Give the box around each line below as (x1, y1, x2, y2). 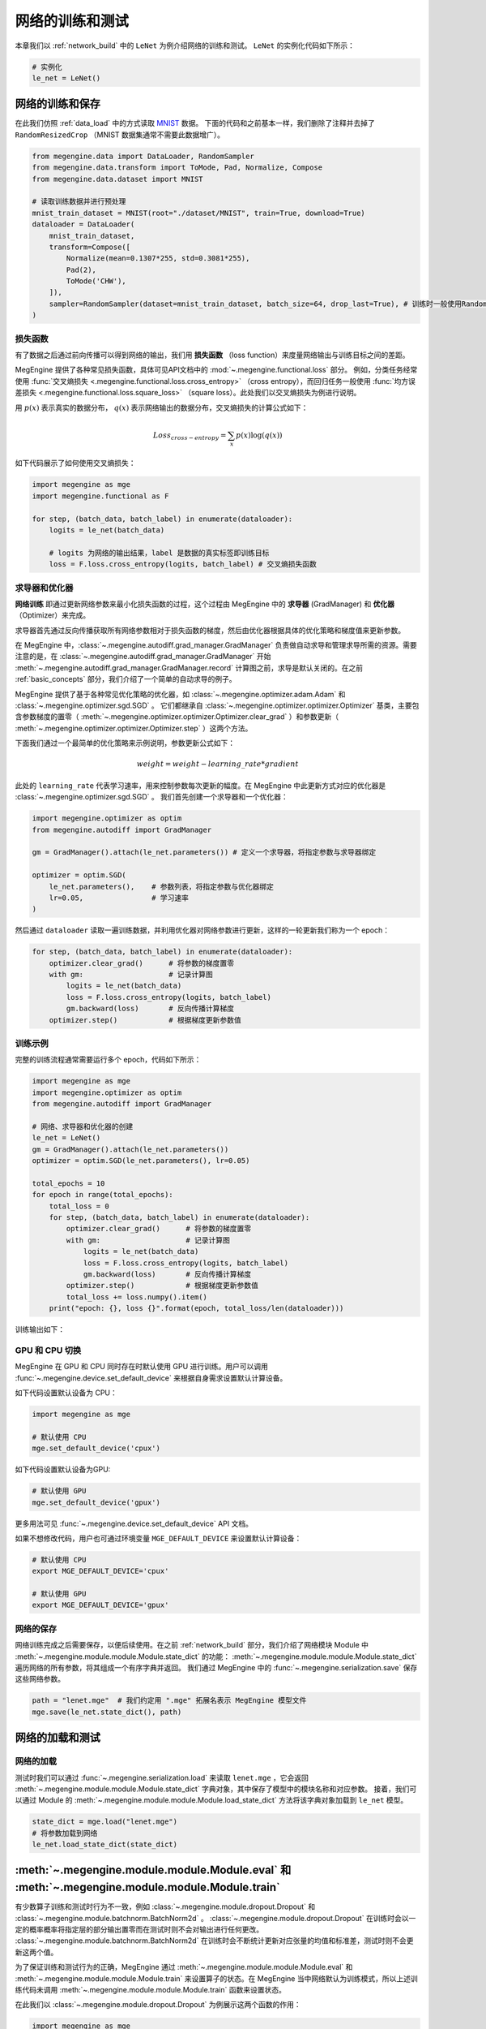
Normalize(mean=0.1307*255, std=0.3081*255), (66, 254, 250, 263)
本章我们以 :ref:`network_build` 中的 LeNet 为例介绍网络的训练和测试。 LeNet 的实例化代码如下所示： (15, 41, 356, 50)
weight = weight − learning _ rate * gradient (136, 760, 299, 769)
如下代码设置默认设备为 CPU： (15, 1388, 117, 1398)
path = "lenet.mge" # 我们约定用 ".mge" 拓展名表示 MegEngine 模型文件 (32, 1696, 307, 1705)
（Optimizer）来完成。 (15, 610, 91, 620)
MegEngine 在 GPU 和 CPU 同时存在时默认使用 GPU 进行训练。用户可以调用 (15, 1362, 269, 1372)
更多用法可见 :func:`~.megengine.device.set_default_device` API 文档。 (15, 1519, 253, 1528)
